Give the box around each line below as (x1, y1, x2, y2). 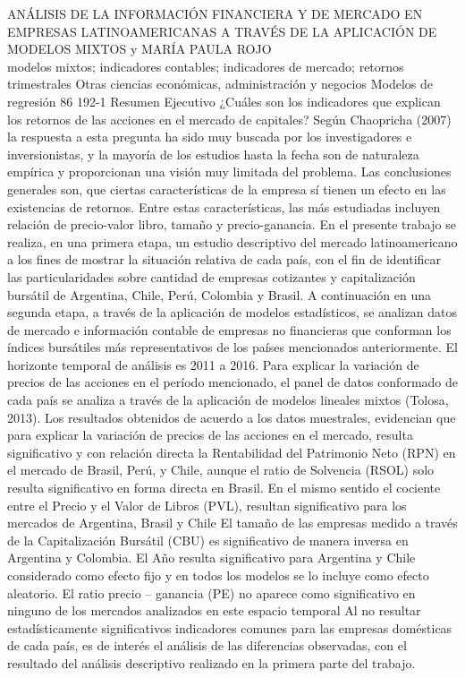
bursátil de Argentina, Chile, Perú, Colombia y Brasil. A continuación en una (7, 285, 432, 304)
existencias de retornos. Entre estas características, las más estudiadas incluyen (7, 197, 441, 216)
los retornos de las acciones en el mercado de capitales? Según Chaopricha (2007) (7, 109, 452, 128)
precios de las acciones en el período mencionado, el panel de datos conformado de (7, 373, 458, 391)
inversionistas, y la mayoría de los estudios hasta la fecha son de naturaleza (7, 144, 419, 163)
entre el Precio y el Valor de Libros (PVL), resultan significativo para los (7, 495, 407, 514)
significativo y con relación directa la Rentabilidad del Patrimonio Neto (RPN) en (7, 442, 456, 461)
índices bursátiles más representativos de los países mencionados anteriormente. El (7, 338, 458, 356)
